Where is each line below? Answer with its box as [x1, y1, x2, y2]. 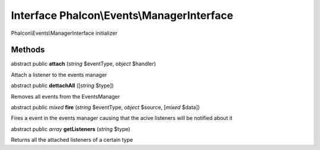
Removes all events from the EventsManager [11, 93, 120, 100]
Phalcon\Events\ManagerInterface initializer [11, 30, 118, 37]
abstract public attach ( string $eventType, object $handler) [11, 60, 156, 67]
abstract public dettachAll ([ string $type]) [11, 82, 114, 89]
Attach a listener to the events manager [11, 71, 107, 78]
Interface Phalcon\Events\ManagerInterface [11, 9, 233, 22]
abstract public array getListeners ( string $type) [11, 125, 130, 132]
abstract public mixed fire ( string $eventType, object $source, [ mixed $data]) [11, 104, 200, 111]
